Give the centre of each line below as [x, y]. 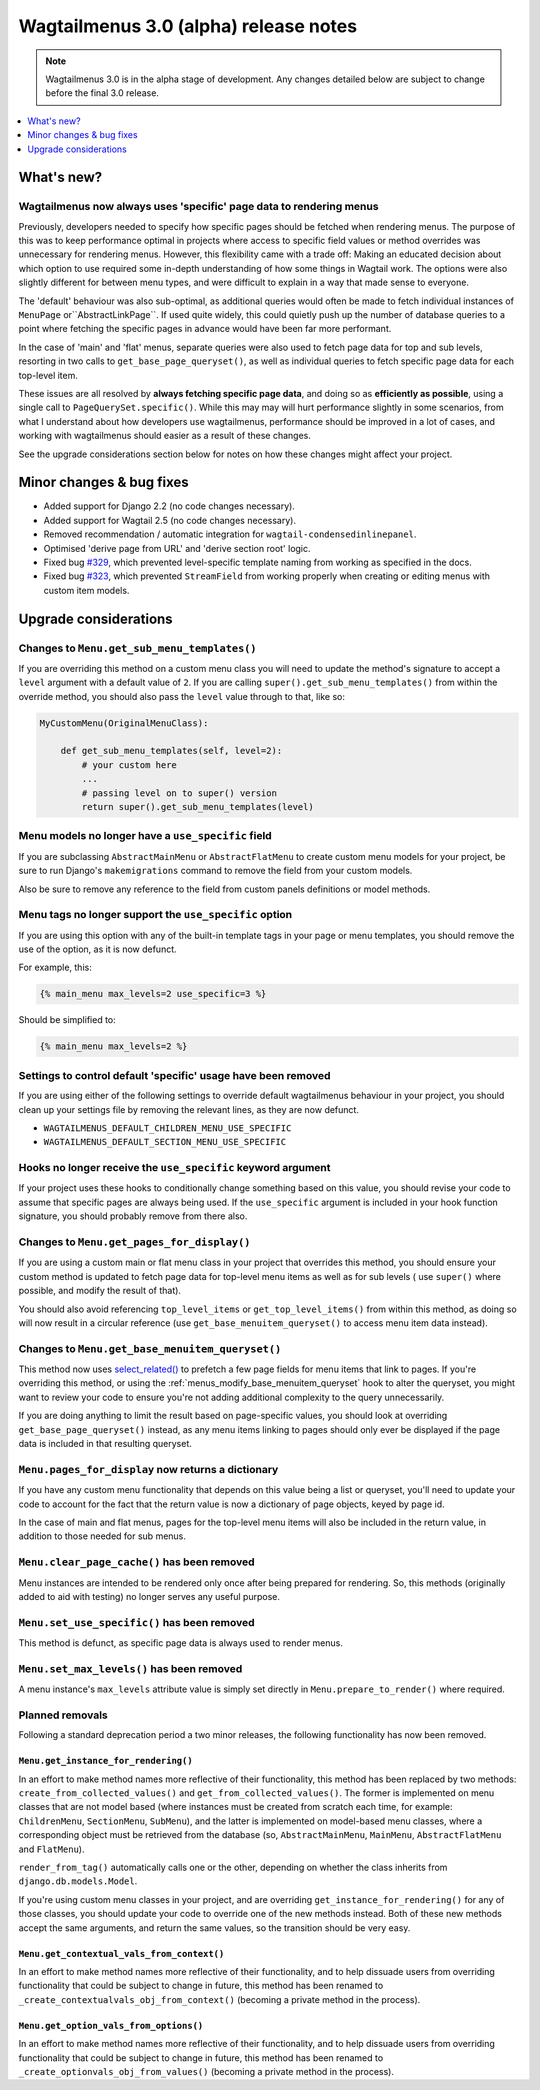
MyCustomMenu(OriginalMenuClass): [124, 723]
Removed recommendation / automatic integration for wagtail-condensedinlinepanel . [230, 534]
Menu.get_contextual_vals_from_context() [121, 1953]
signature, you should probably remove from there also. [133, 1216]
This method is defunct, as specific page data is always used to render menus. [181, 1643]
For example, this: [55, 967]
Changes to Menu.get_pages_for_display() [134, 1242]
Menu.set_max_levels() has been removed [130, 1668]
